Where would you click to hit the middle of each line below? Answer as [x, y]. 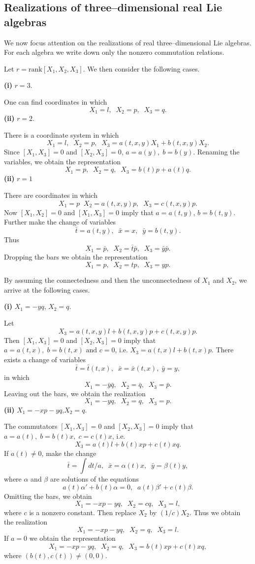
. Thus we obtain [215, 512]
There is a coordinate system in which [62, 134]
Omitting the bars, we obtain [48, 496]
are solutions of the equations [94, 479]
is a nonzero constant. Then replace [83, 512]
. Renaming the [216, 152]
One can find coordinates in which [56, 101]
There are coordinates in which [51, 195]
